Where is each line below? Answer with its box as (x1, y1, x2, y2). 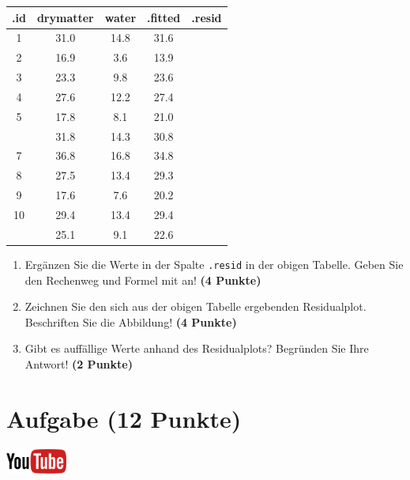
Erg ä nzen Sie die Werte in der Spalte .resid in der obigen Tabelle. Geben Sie (24, 255, 404, 272)
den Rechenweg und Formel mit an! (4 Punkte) (24, 271, 261, 288)
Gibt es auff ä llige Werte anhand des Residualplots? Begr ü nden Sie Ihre (24, 340, 369, 357)
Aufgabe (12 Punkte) (6, 402, 242, 434)
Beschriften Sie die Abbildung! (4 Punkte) (24, 313, 237, 330)
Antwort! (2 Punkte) (24, 355, 133, 372)
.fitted (147, 9, 181, 25)
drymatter (36, 9, 94, 25)
